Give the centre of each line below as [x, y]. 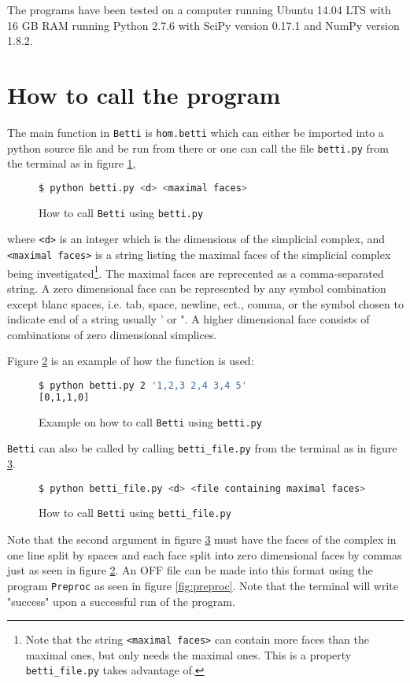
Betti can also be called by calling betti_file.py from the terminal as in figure [202, 448]
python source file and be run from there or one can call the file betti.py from [198, 148]
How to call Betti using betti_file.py [135, 513]
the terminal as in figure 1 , [72, 163]
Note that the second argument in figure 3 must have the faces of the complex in [202, 539]
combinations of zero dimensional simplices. [112, 334]
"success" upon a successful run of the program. [121, 601]
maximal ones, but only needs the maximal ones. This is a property [188, 654]
